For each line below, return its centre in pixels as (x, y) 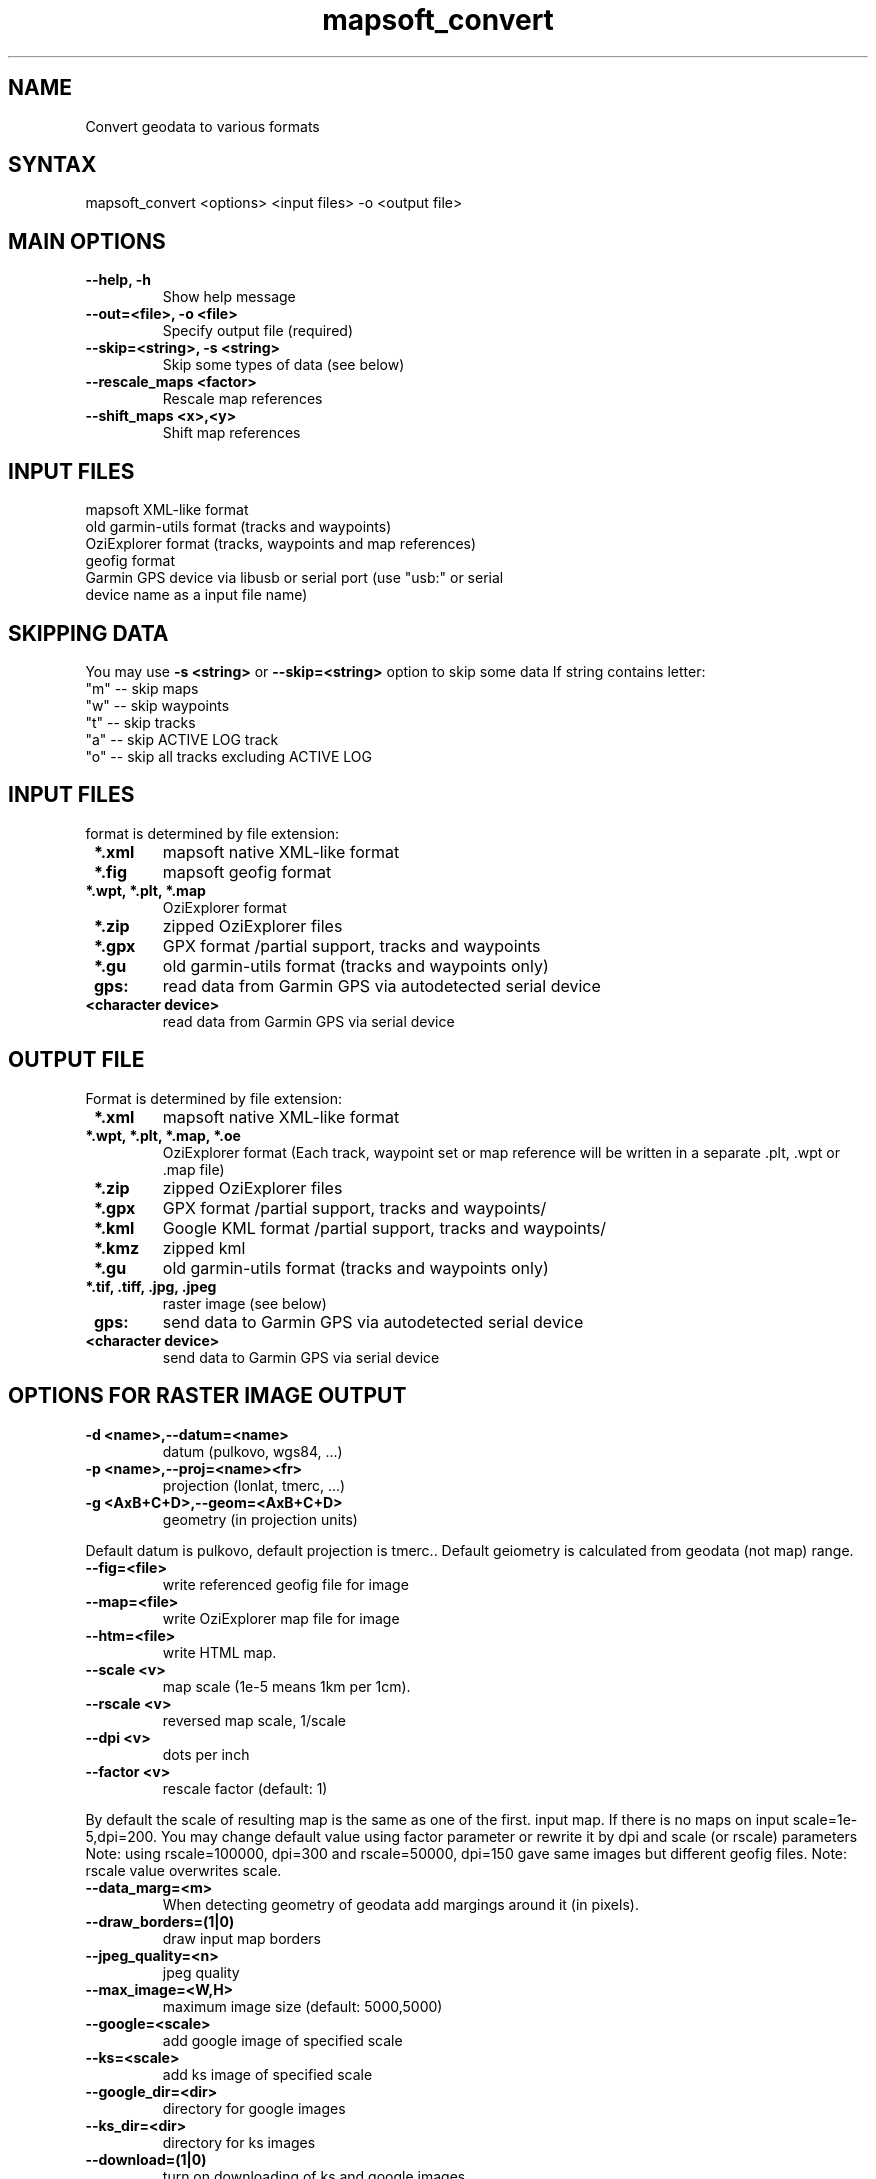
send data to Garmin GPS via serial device (301, 1357)
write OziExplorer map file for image (281, 1618)
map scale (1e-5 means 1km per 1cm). (286, 1686)
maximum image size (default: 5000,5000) (302, 2006)
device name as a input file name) (196, 595)
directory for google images (254, 2108)
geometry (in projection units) (260, 1519)
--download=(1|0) (146, 2159)
